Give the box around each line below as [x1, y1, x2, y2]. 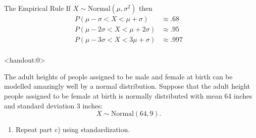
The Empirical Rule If [4, 3, 71, 13]
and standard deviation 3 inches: [4, 100, 103, 110]
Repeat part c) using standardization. [15, 124, 130, 135]
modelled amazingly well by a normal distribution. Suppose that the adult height [4, 81, 250, 91]
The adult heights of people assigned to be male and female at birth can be [4, 71, 233, 81]
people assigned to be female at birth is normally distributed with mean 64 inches [4, 90, 253, 101]
